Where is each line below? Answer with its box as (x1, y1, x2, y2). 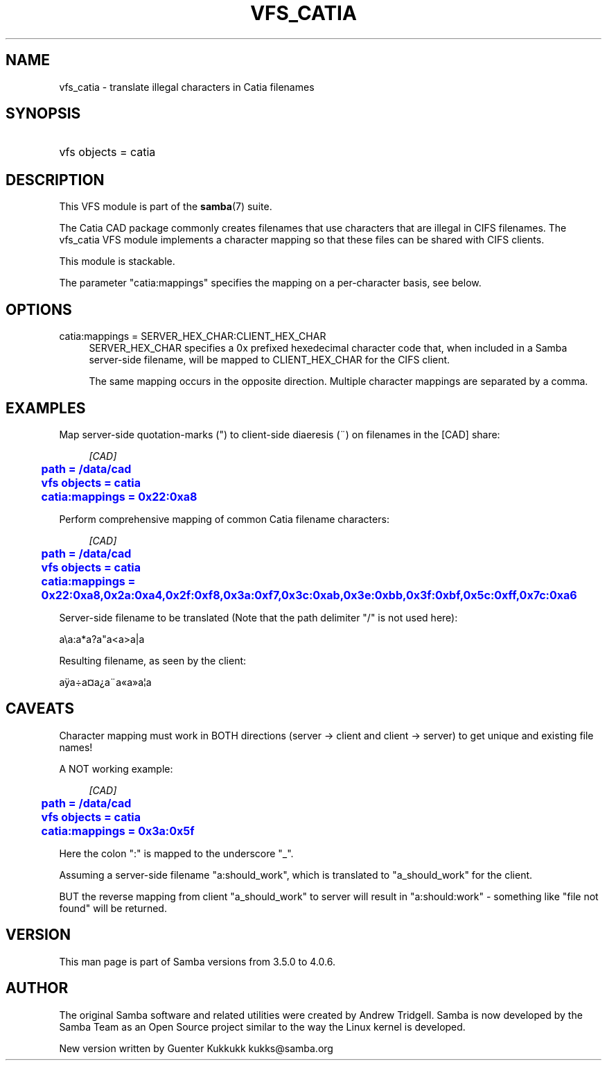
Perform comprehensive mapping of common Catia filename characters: (59, 513, 389, 525)
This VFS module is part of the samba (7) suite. (59, 200, 272, 213)
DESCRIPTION (6, 171, 105, 189)
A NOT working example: (59, 762, 173, 775)
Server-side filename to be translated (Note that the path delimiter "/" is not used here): (59, 611, 458, 624)
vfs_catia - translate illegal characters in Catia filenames (59, 80, 315, 93)
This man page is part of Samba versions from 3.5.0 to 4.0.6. (59, 955, 336, 968)
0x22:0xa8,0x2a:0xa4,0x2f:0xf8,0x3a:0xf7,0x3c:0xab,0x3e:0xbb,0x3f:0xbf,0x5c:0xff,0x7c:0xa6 (41, 587, 577, 602)
